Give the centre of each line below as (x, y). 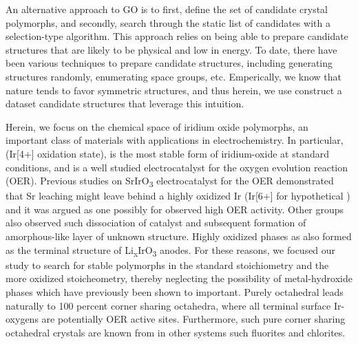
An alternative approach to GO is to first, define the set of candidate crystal (167, 9)
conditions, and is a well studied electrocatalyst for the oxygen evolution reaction (177, 167)
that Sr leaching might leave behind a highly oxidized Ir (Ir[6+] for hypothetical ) (178, 196)
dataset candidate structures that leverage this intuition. (125, 104)
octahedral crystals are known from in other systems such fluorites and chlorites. (176, 332)
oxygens (22, 319)
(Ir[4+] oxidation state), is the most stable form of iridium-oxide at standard (167, 153)
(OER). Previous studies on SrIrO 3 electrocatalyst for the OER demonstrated (170, 181)
